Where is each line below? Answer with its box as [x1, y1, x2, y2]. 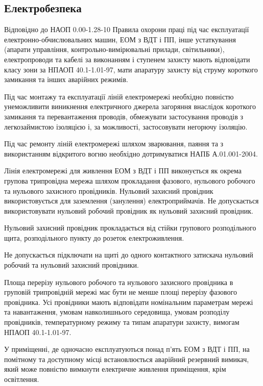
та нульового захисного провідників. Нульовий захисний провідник [4, 185, 213, 196]
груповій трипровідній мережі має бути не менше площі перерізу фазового [4, 287, 237, 297]
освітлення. [4, 374, 39, 384]
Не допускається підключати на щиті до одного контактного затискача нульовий [4, 249, 253, 260]
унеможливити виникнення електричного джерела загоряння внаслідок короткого [4, 101, 256, 112]
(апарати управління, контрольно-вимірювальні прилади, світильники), [4, 44, 225, 55]
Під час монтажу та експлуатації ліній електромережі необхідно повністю [4, 91, 234, 101]
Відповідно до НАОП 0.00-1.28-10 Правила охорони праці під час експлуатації [4, 24, 249, 35]
